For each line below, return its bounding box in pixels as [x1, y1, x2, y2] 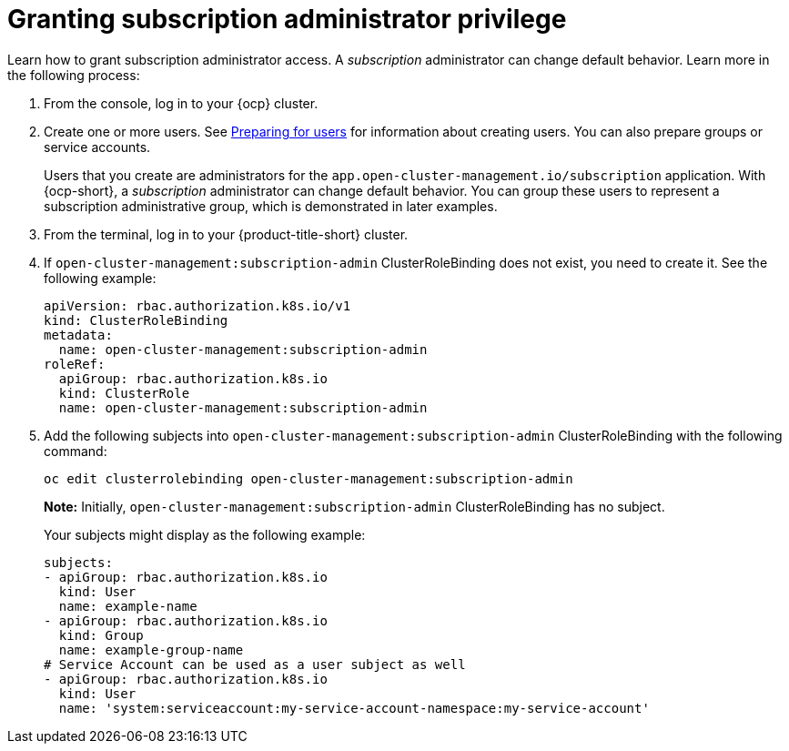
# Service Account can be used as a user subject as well [44, 656, 466, 672]
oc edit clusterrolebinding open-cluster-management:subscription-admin [44, 471, 573, 486]
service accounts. [44, 138, 151, 155]
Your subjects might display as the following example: [44, 526, 366, 543]
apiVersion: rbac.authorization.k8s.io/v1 [44, 298, 351, 313]
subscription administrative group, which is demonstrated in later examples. [44, 198, 498, 214]
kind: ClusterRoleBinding [44, 312, 228, 328]
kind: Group [58, 627, 144, 643]
